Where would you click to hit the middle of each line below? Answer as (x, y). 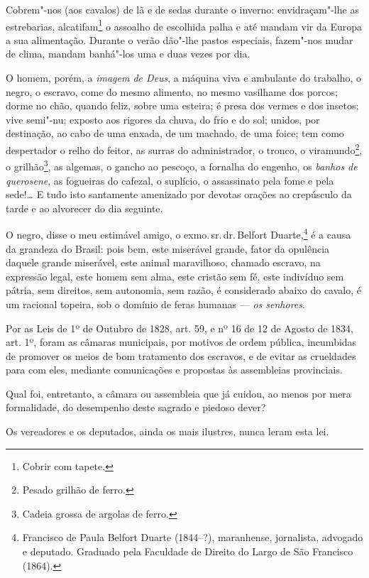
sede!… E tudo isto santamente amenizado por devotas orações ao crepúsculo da (179, 194)
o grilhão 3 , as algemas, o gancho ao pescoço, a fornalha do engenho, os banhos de (182, 165)
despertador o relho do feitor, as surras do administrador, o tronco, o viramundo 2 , (184, 149)
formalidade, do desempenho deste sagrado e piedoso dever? (136, 407)
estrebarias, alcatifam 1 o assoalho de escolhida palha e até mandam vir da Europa (184, 25)
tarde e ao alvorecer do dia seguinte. (84, 208)
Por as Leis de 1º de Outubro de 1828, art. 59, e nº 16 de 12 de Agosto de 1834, (180, 328)
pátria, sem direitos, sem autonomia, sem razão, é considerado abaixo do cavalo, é (183, 290)
